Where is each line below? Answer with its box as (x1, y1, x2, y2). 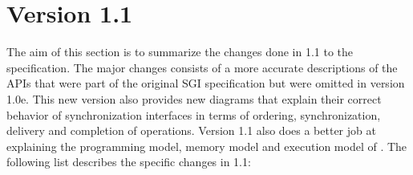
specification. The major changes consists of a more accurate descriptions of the (6, 59, 398, 75)
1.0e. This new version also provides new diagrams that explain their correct (6, 90, 382, 107)
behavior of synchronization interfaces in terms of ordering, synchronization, (6, 106, 381, 123)
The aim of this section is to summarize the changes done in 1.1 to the (6, 43, 354, 60)
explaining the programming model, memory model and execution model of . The (6, 137, 407, 154)
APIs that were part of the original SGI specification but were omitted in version (6, 75, 405, 92)
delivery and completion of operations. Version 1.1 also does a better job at (6, 122, 376, 139)
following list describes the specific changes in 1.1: (6, 153, 251, 170)
